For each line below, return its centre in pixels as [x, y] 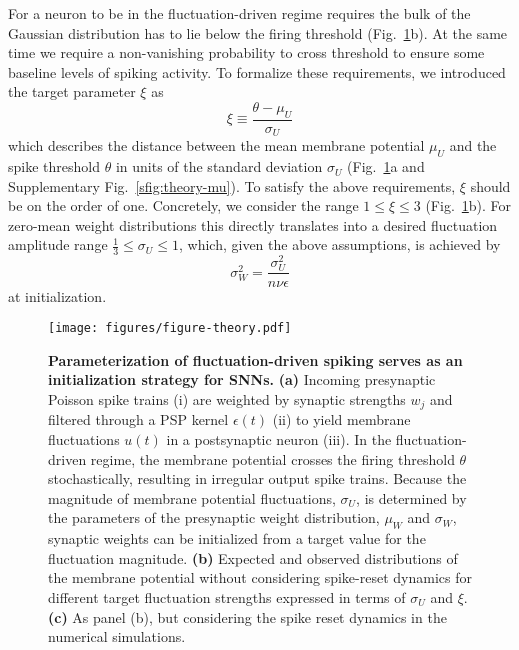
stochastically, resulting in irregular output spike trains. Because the [257, 478]
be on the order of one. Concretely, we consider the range [183, 205]
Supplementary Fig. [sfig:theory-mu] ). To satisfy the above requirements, [232, 185]
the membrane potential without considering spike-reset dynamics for [260, 577]
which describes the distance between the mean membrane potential [216, 145]
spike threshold [54, 166]
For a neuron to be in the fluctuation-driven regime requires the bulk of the [239, 13]
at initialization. [57, 295]
